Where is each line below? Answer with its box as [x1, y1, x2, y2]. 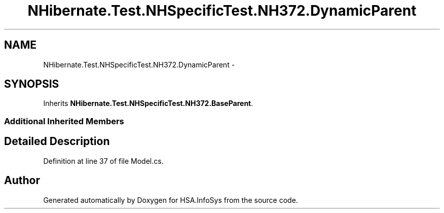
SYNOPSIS [4, 78, 59, 91]
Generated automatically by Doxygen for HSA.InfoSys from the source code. [43, 195, 298, 204]
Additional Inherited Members [4, 116, 124, 126]
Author [4, 174, 40, 187]
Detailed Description [4, 135, 110, 148]
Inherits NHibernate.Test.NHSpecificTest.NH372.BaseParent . [43, 99, 253, 108]
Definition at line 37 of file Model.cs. [43, 156, 164, 165]
